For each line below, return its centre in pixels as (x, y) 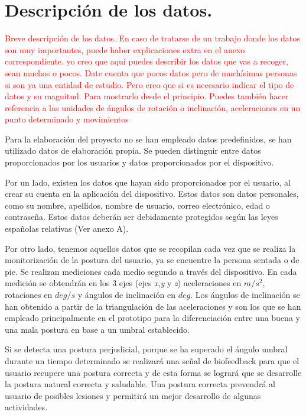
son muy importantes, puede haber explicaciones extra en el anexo (125, 49)
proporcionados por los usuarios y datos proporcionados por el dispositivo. (139, 162)
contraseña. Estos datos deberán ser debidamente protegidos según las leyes (141, 217)
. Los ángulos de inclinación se (245, 294)
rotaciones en (29, 294)
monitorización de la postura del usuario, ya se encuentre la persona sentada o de (152, 260)
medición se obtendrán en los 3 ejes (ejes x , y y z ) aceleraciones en (123, 283)
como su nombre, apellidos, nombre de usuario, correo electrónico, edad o (137, 205)
